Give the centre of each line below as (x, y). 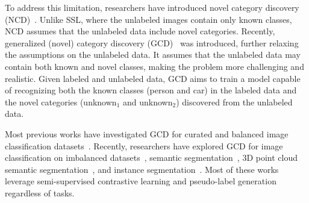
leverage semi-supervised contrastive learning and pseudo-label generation (141, 181)
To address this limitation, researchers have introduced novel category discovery (152, 7)
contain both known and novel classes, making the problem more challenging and (154, 66)
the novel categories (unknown (61, 101)
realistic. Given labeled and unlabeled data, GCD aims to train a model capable (153, 78)
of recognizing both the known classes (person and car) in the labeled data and (151, 90)
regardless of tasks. (40, 192)
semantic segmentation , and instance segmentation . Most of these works (142, 169)
